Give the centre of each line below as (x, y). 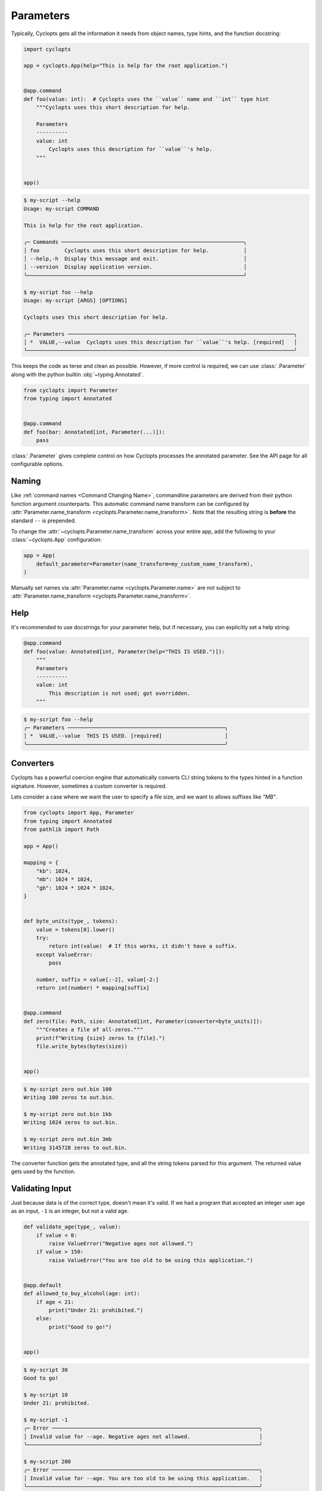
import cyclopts (47, 49)
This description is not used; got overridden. (120, 693)
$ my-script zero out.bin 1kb (68, 1114)
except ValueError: (65, 955)
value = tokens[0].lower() (76, 929)
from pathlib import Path (61, 829)
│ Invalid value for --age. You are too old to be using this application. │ (143, 1478)
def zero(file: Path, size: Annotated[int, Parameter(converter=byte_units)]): (143, 1021)
